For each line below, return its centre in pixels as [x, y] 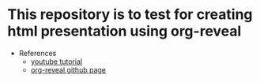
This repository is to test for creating [130, 15]
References [38, 53]
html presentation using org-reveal [124, 31]
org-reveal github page [68, 69]
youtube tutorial [57, 61]
